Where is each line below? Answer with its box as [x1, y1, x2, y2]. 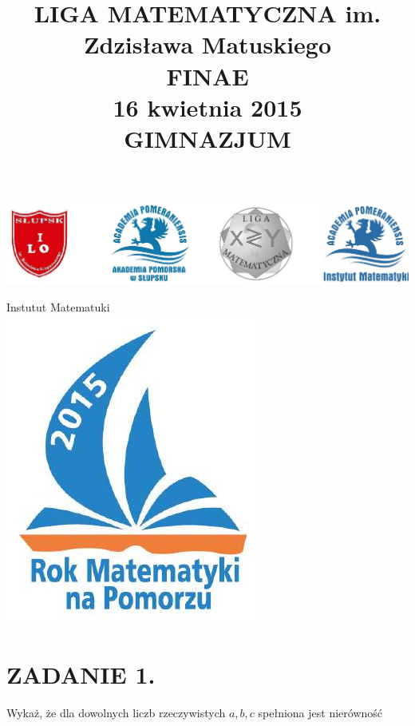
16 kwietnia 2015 [113, 90, 302, 123]
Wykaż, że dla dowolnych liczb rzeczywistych [6, 704, 226, 720]
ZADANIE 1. [6, 658, 156, 690]
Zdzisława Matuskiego [83, 28, 332, 61]
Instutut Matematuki [6, 298, 110, 315]
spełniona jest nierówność [258, 704, 383, 720]
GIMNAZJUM [124, 121, 291, 154]
